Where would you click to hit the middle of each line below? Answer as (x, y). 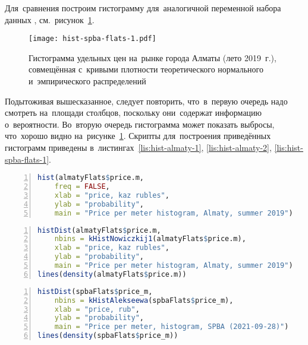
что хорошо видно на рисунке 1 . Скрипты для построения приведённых (138, 136)
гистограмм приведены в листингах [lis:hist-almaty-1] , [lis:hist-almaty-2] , (138, 147)
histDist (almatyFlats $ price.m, (99, 230)
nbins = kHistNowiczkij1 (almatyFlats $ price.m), (150, 239)
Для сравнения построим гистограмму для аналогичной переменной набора (143, 8)
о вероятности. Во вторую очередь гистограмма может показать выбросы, (140, 124)
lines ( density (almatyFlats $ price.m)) (112, 274)
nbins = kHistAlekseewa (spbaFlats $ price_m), (144, 300)
